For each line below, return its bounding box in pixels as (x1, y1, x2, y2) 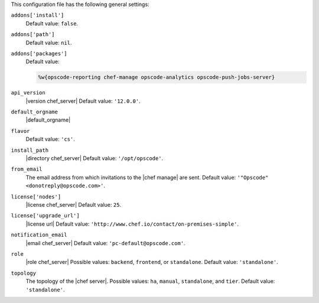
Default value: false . (25, 19, 79, 27)
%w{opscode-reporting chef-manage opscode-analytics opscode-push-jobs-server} (38, 74, 275, 81)
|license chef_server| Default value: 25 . (25, 201, 121, 208)
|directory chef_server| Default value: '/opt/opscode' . (25, 155, 164, 162)
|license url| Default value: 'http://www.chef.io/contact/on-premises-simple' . (25, 220, 239, 227)
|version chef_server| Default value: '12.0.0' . (25, 97, 141, 105)
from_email (11, 166, 43, 172)
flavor (11, 128, 30, 134)
